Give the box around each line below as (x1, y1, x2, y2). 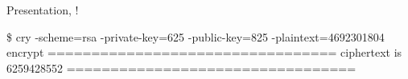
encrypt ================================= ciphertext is (6, 44, 402, 61)
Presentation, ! (6, 2, 79, 18)
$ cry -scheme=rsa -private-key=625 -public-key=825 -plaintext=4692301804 (6, 28, 385, 45)
